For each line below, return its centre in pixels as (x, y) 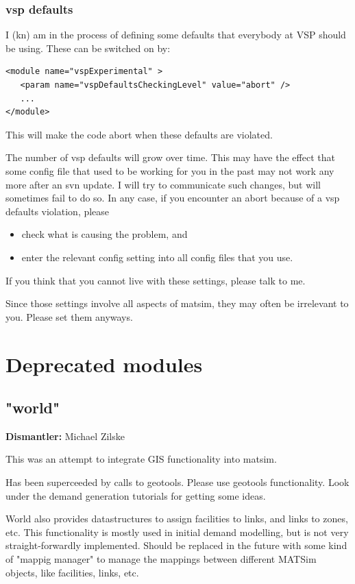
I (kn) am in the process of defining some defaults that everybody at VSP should (176, 35)
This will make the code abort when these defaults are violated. (139, 134)
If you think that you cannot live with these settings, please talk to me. (156, 280)
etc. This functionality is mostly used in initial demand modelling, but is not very (177, 532)
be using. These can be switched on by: (88, 48)
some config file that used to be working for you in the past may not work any (170, 170)
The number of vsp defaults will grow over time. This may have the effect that (170, 157)
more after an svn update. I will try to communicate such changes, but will (163, 184)
